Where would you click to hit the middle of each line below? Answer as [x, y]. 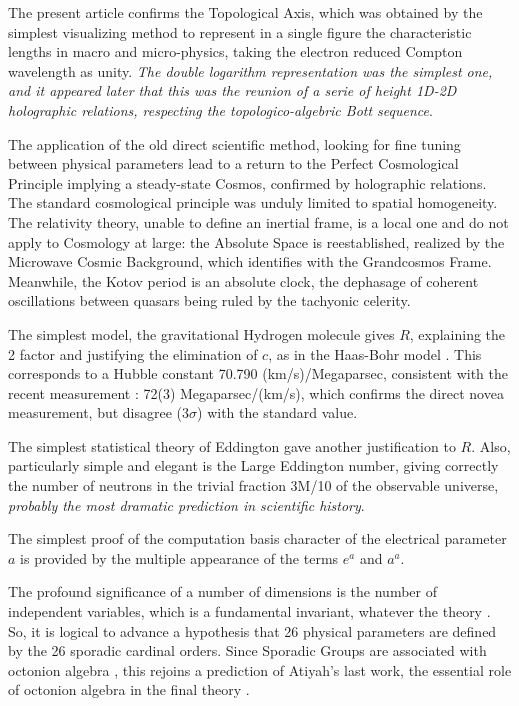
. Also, [491, 445]
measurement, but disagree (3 [99, 412]
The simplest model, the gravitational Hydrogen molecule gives [201, 333]
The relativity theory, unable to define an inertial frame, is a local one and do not [258, 221]
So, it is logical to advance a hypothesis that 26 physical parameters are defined [252, 630]
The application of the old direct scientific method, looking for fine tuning [234, 143]
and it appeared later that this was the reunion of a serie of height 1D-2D [232, 90]
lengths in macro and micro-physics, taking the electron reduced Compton [235, 51]
